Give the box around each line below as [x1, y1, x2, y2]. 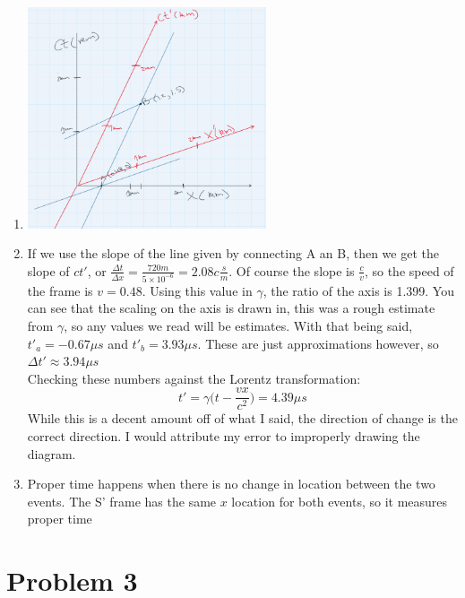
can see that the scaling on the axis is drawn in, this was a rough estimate [27, 299, 435, 317]
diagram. [27, 444, 76, 463]
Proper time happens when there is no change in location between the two [27, 474, 435, 493]
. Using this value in [142, 281, 253, 299]
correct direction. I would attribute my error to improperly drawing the [27, 426, 420, 445]
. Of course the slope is [228, 261, 355, 280]
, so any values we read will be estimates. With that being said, [64, 316, 413, 334]
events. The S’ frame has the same [27, 491, 217, 510]
